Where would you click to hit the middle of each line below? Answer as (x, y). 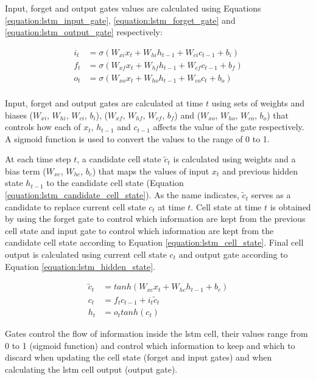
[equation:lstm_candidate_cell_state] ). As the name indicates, (122, 195)
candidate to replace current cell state (75, 206)
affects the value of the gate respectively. (229, 127)
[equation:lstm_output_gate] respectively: (84, 32)
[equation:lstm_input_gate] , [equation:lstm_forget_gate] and (120, 20)
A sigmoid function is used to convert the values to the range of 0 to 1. (137, 138)
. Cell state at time (226, 206)
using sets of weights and (258, 102)
